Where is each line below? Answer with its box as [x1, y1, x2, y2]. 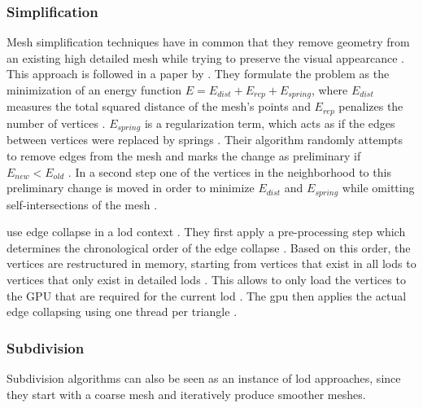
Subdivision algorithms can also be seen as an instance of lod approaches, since [7, 369, 401, 386]
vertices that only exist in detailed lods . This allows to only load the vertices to [7, 270, 406, 287]
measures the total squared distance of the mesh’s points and [7, 98, 311, 115]
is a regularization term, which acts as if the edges [144, 114, 395, 131]
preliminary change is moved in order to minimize [7, 179, 255, 196]
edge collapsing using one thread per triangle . [7, 303, 238, 320]
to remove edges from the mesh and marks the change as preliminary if [7, 147, 361, 164]
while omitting [342, 179, 415, 196]
